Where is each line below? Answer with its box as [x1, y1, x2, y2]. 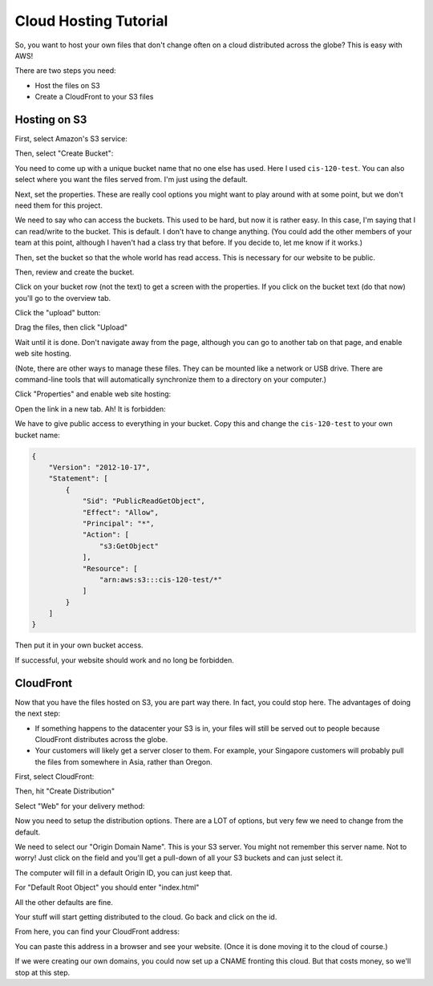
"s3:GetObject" [99, 542, 160, 550]
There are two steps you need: [14, 66, 116, 75]
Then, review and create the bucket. [14, 267, 135, 277]
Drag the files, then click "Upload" [14, 323, 128, 332]
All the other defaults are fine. [14, 897, 114, 907]
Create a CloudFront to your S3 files [34, 92, 154, 102]
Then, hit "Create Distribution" [14, 786, 115, 796]
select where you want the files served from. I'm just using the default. [14, 175, 249, 185]
